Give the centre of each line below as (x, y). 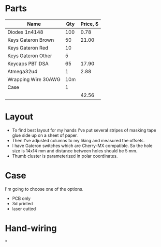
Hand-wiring (31, 228)
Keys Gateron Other (30, 55)
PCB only (21, 198)
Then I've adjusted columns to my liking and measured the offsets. (78, 140)
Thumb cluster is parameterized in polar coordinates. (65, 156)
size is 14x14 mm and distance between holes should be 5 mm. (75, 150)
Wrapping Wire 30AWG (34, 79)
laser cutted (24, 209)
